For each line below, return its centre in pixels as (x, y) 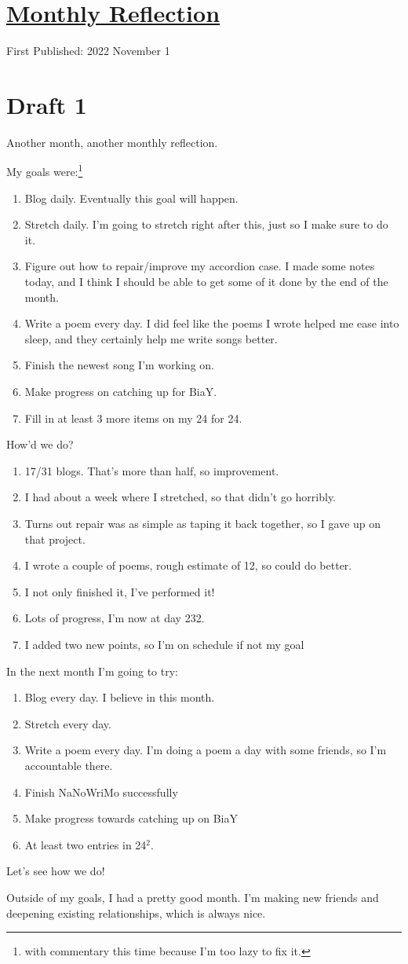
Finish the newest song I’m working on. (119, 365)
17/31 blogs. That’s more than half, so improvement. (152, 470)
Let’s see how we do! (56, 871)
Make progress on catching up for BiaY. (121, 392)
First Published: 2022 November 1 (88, 51)
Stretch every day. (68, 723)
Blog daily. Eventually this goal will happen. (131, 198)
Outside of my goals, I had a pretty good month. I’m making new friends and (193, 897)
